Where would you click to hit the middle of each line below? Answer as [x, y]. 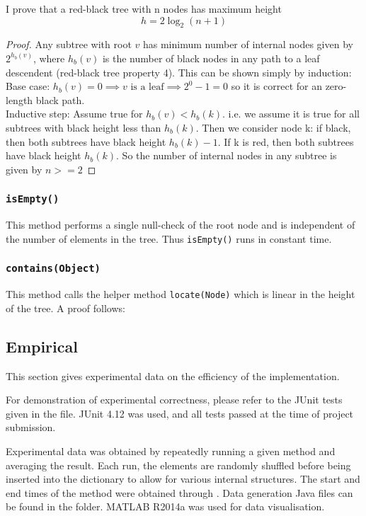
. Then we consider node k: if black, [273, 127]
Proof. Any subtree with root [69, 44]
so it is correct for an [276, 86]
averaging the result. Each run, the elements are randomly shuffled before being [178, 465]
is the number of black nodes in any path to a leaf [211, 58]
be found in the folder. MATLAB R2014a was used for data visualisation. [165, 506]
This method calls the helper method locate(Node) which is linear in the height [181, 294]
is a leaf [147, 87]
